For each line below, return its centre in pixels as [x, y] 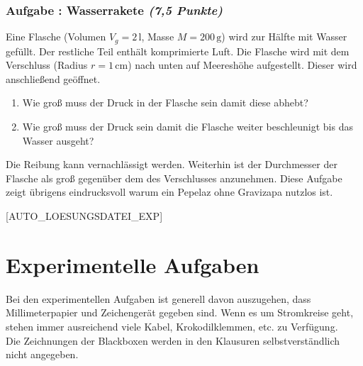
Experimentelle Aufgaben [133, 264]
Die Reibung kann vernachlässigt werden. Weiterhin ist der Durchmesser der [172, 164]
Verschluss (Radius [47, 65]
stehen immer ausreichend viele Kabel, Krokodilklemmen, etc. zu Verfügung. [172, 326]
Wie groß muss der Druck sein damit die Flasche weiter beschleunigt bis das [188, 127]
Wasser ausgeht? [58, 140]
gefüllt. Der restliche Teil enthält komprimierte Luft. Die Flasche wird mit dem [178, 51]
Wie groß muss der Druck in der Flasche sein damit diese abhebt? [165, 102]
